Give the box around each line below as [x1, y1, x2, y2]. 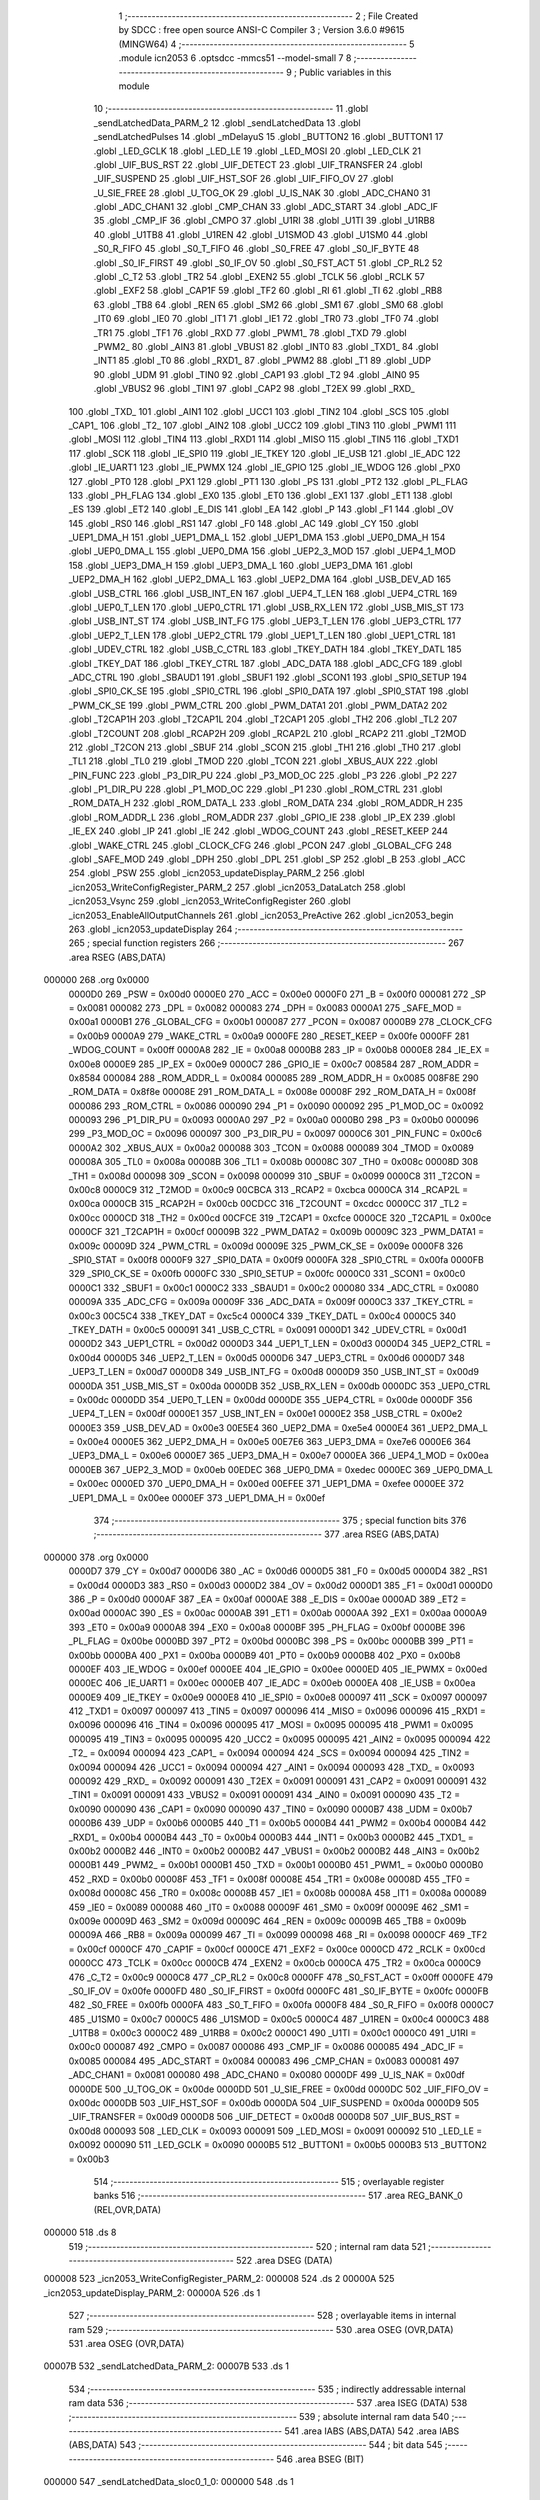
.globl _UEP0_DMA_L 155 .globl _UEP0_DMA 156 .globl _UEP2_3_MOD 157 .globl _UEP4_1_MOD [68, 545, 457, 557]
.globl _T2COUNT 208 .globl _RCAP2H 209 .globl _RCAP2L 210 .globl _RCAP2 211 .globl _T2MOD [68, 727, 467, 739]
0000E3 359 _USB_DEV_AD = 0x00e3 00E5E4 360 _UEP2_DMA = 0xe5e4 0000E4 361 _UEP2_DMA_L [68, 1421, 489, 1434]
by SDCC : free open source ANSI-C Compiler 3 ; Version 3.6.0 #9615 [118, 24, 405, 36]
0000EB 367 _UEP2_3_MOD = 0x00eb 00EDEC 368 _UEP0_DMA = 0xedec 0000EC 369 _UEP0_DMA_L [68, 1463, 494, 1475]
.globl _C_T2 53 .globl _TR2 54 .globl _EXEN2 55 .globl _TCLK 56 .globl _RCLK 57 [93, 271, 425, 283]
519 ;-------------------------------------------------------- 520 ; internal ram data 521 [68, 2240, 427, 2252]
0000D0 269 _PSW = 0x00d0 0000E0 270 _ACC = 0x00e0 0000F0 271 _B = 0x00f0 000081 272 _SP [68, 988, 487, 1000]
